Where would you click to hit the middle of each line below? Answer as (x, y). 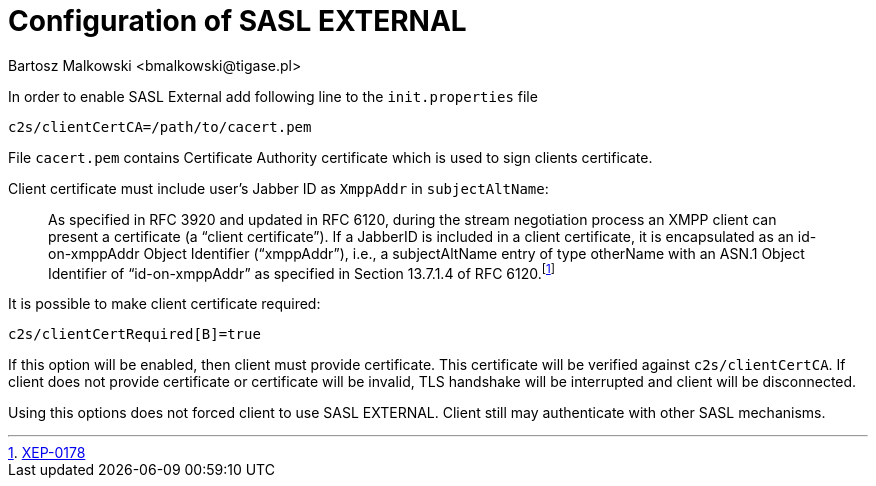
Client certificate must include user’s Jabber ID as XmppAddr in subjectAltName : (278, 188)
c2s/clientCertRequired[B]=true (134, 334)
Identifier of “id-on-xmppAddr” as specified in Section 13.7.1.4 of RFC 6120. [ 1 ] (302, 271)
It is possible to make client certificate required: (164, 304)
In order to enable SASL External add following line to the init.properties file (273, 96)
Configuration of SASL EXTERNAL (237, 21)
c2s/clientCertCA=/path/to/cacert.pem (160, 126)
